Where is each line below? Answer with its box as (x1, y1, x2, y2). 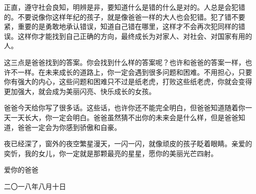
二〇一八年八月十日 (4, 181, 66, 191)
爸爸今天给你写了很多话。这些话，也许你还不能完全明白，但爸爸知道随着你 (4, 102, 245, 113)
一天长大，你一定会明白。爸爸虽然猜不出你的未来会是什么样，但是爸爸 (10, 112, 238, 122)
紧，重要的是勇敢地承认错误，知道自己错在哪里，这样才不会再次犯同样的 (4, 21, 238, 32)
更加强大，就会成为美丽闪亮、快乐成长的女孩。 (4, 86, 156, 96)
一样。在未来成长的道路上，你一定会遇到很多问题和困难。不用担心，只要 (17, 66, 252, 77)
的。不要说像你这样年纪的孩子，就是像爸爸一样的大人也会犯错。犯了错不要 (4, 11, 245, 22)
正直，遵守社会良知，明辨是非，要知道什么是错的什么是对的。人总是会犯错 (4, 2, 245, 12)
